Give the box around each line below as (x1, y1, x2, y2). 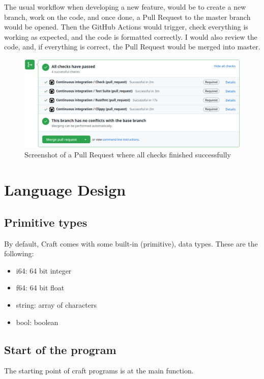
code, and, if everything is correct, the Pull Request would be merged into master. (4, 41, 260, 52)
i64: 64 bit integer (16, 265, 72, 276)
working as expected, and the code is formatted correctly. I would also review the (4, 31, 257, 42)
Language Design (4, 179, 126, 200)
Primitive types (4, 214, 87, 230)
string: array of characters (16, 300, 97, 310)
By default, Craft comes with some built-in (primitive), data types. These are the (4, 238, 258, 249)
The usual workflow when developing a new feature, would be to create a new (4, 2, 246, 12)
